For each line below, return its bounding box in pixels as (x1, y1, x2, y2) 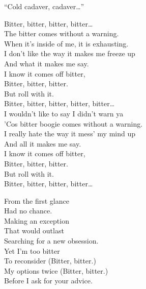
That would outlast (4, 225, 64, 236)
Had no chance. (4, 205, 52, 216)
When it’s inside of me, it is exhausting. (4, 38, 129, 49)
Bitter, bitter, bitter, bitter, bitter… (4, 98, 115, 109)
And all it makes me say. (4, 138, 81, 149)
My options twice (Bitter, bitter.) (4, 265, 108, 276)
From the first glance (4, 195, 69, 206)
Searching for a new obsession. (4, 235, 99, 246)
